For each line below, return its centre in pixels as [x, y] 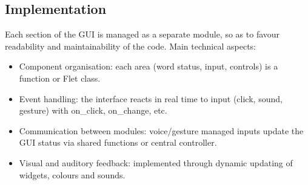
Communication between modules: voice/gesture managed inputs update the [161, 130]
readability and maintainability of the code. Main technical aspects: [131, 46]
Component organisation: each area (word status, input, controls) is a [149, 66]
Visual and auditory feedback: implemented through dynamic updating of [156, 162]
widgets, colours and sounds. [72, 174]
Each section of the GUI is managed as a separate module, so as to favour [142, 34]
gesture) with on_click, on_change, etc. [93, 110]
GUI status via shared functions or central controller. [118, 142]
